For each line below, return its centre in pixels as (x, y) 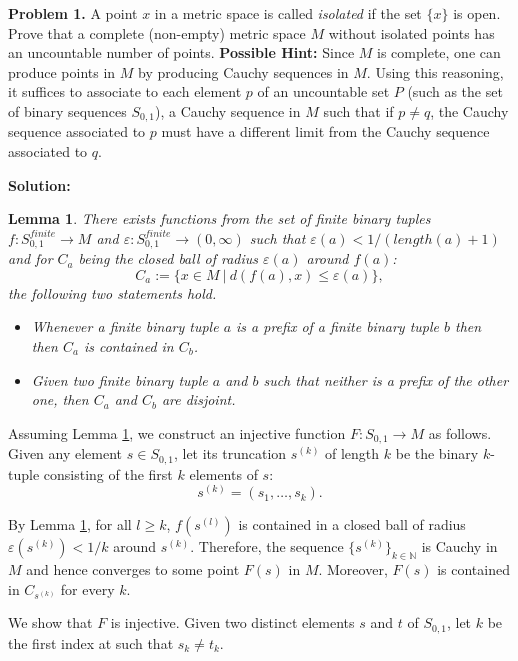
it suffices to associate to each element (125, 91)
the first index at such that (91, 642)
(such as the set (455, 91)
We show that (50, 622)
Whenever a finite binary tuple (125, 326)
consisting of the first (108, 473)
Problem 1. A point (73, 13)
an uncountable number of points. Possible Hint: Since (181, 52)
